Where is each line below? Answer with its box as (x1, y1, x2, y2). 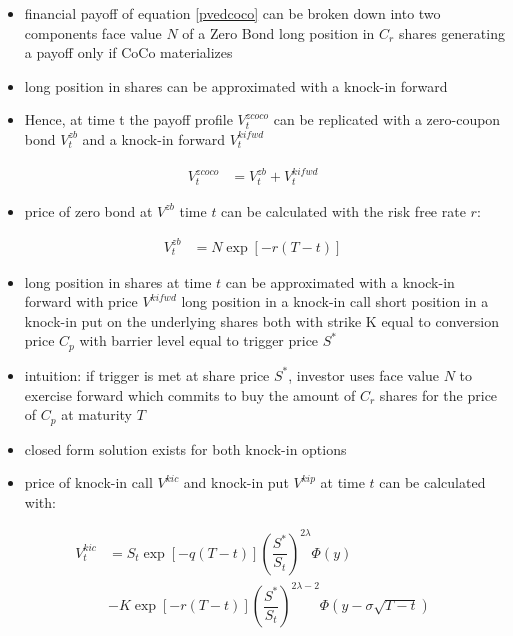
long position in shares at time (24, 271, 212, 292)
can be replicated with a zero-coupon (273, 109, 501, 130)
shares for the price (379, 384, 498, 405)
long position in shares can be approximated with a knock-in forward (24, 75, 448, 96)
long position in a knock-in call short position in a (181, 291, 489, 312)
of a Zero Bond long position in (182, 22, 375, 43)
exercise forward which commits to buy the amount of (24, 384, 356, 405)
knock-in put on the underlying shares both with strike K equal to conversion (24, 310, 499, 331)
